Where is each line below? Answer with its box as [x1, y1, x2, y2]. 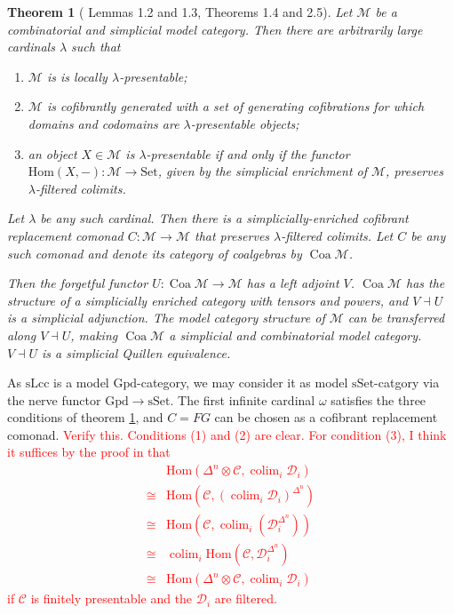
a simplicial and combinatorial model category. [169, 325, 422, 344]
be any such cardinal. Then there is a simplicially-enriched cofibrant [40, 209, 409, 227]
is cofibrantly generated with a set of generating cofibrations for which [46, 97, 425, 116]
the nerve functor [7, 390, 101, 409]
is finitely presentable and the [30, 589, 193, 608]
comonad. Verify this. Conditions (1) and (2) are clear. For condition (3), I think [7, 425, 447, 443]
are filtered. [214, 589, 277, 608]
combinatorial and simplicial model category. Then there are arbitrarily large [7, 20, 423, 38]
